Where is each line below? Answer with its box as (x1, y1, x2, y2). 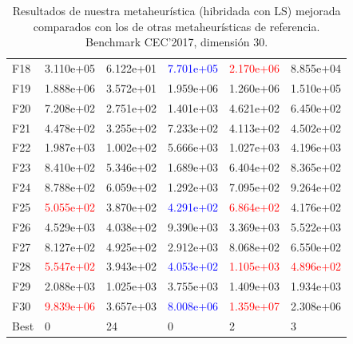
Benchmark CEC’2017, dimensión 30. (85, 34, 268, 50)
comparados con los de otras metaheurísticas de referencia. (33, 18, 320, 34)
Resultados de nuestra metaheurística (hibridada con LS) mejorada (12, 2, 341, 18)
